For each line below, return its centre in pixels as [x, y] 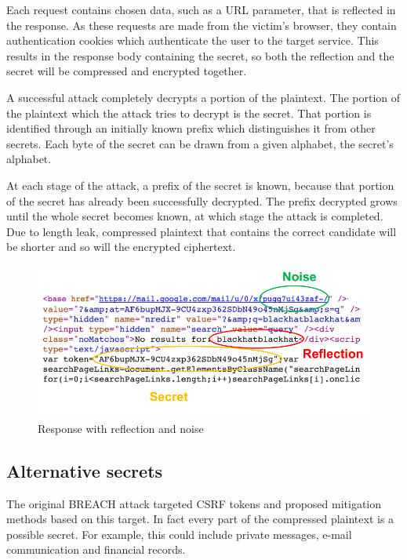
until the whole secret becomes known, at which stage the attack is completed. [195, 216]
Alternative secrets [85, 470]
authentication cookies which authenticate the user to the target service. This [193, 40]
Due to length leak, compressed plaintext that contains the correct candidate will [202, 231]
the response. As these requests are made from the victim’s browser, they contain [202, 25]
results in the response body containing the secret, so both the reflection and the [200, 55]
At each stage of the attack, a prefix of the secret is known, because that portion [200, 185]
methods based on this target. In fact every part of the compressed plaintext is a [200, 519]
